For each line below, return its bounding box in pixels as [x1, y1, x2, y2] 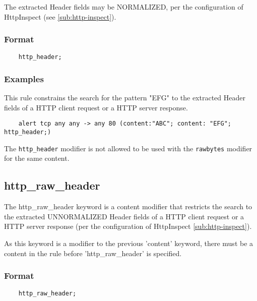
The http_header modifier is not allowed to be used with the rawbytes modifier [4, 143, 252, 153]
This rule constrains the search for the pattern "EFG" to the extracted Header [4, 92, 245, 103]
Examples [4, 72, 44, 85]
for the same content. [4, 153, 70, 163]
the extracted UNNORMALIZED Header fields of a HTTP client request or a [4, 211, 244, 221]
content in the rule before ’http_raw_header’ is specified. [4, 248, 182, 258]
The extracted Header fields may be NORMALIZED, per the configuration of [4, 2, 243, 12]
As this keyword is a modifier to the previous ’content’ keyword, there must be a [4, 238, 253, 249]
